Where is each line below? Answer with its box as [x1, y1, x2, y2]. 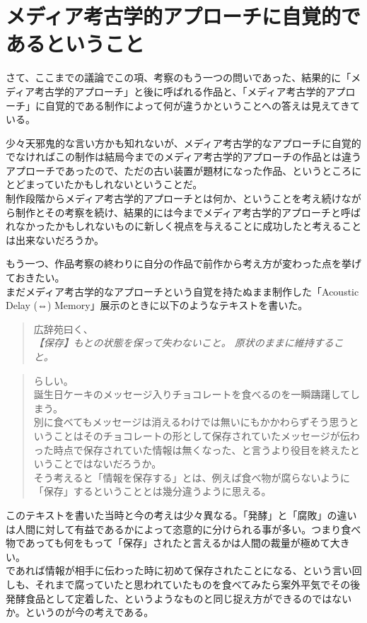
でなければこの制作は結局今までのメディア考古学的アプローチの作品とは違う [6, 149, 362, 164]
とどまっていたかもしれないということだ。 [6, 177, 203, 192]
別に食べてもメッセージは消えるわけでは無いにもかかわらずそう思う [33, 414, 349, 429]
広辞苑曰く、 [33, 321, 93, 336]
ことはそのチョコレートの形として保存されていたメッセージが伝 [53, 428, 350, 443]
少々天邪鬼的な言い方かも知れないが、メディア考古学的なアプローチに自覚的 [6, 135, 361, 150]
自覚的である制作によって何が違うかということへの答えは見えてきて [45, 98, 360, 112]
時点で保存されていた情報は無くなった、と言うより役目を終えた [53, 442, 351, 457]
